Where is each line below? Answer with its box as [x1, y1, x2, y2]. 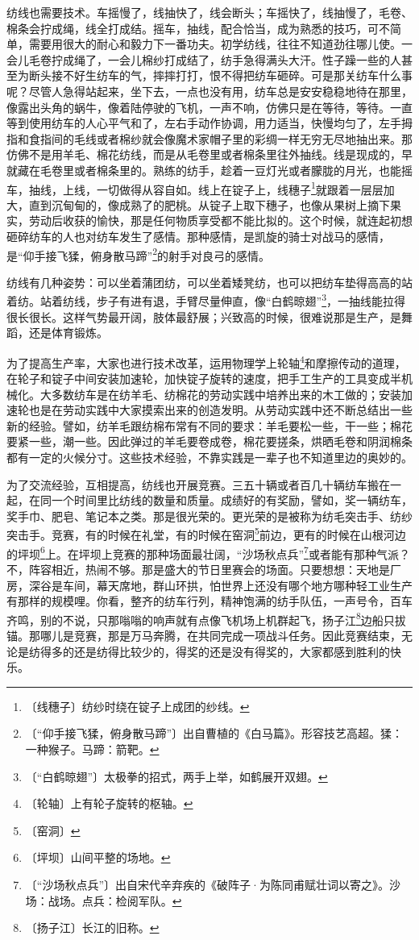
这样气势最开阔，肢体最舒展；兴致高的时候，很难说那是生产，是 [62, 308, 401, 325]
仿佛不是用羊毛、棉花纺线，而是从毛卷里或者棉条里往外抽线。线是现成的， [6, 146, 401, 163]
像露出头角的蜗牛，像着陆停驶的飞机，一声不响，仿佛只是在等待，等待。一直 [6, 98, 413, 115]
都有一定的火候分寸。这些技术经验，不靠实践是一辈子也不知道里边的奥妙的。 [6, 449, 413, 466]
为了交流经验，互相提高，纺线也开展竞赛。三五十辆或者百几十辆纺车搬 [6, 476, 379, 493]
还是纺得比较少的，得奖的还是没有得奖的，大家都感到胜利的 [73, 643, 390, 659]
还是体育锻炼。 [28, 324, 108, 341]
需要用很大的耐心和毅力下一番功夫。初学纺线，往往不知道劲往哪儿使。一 [28, 35, 413, 52]
